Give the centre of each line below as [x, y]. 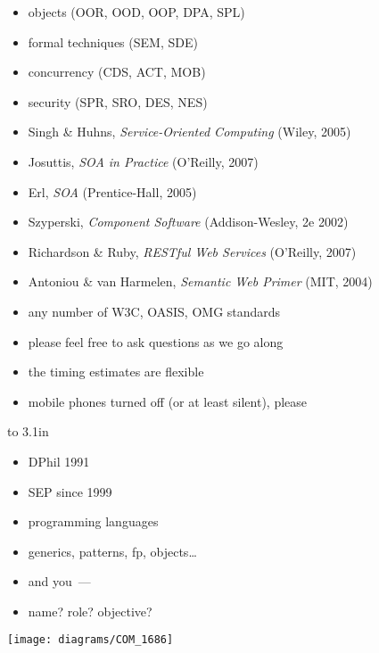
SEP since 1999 [70, 491]
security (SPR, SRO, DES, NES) [118, 101]
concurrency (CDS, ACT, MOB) [117, 72]
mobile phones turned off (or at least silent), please [168, 401]
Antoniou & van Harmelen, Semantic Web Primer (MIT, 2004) [200, 281]
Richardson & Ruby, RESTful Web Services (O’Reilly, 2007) [192, 251]
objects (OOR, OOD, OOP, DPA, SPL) [136, 12]
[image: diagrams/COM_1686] [91, 640]
